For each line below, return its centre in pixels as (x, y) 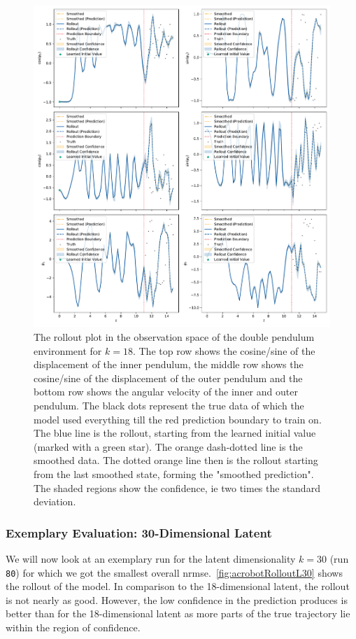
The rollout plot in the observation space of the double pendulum (174, 337)
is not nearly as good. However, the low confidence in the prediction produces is (177, 599)
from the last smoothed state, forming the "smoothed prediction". (174, 473)
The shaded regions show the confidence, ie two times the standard (177, 487)
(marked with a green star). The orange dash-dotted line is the (168, 446)
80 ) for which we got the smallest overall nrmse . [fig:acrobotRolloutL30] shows (174, 572)
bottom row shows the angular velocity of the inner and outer (166, 392)
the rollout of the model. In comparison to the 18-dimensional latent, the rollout (178, 586)
